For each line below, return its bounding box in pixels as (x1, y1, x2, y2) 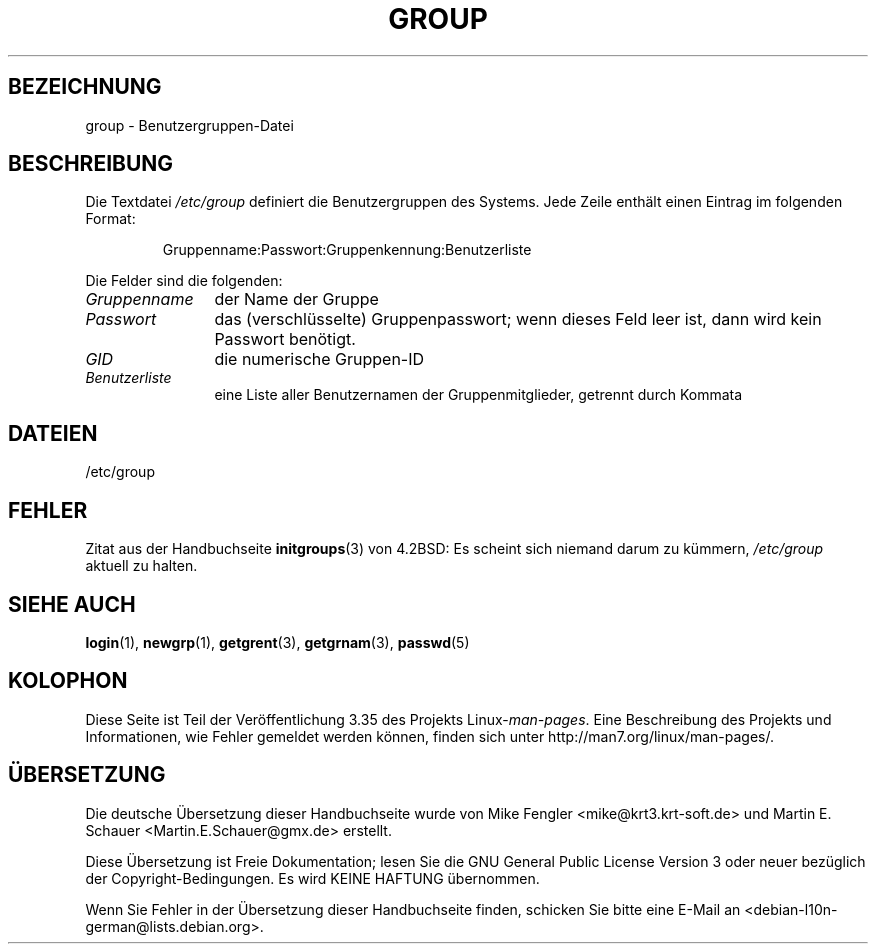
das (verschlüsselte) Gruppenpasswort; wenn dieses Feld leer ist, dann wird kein (214, 309, 822, 330)
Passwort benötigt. (214, 329, 356, 350)
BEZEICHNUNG (8, 74, 162, 100)
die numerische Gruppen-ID (214, 349, 425, 370)
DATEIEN (8, 420, 98, 446)
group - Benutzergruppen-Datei (85, 116, 294, 134)
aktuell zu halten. (85, 557, 198, 575)
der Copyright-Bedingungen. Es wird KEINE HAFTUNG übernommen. (85, 869, 540, 887)
